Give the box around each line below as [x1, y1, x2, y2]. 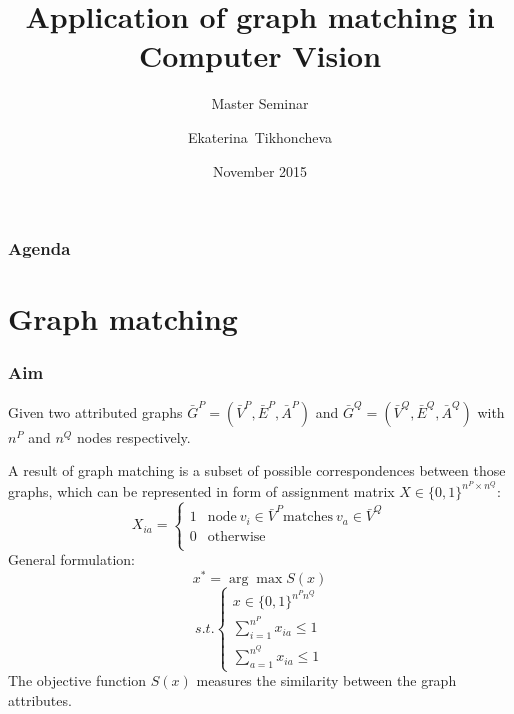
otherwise [207, 529, 266, 544]
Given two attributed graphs [8, 401, 183, 422]
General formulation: [8, 549, 135, 570]
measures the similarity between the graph [196, 670, 457, 691]
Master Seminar [211, 93, 309, 114]
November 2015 [212, 160, 308, 181]
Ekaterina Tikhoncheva [187, 126, 333, 147]
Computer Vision [138, 35, 382, 76]
